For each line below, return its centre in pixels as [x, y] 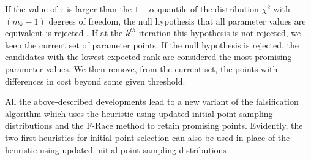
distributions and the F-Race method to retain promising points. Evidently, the [154, 125]
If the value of [31, 9]
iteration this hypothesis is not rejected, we [220, 33]
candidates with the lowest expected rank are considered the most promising [148, 57]
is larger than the [99, 9]
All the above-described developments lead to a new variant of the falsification [152, 101]
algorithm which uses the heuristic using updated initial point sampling [139, 113]
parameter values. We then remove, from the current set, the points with [141, 68]
